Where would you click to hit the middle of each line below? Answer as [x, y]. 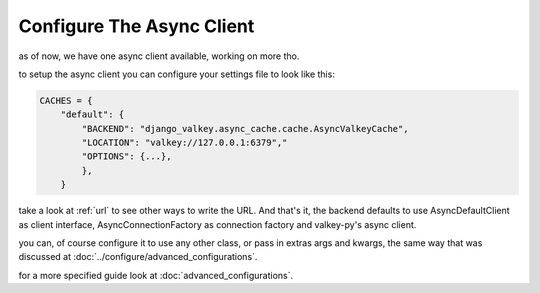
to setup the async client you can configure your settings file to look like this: [176, 74]
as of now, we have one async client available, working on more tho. [159, 56]
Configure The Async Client [136, 26]
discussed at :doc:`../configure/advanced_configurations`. [138, 257]
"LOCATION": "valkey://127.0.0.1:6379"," [184, 143]
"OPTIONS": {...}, [126, 156]
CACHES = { [66, 100]
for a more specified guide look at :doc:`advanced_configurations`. [156, 275]
